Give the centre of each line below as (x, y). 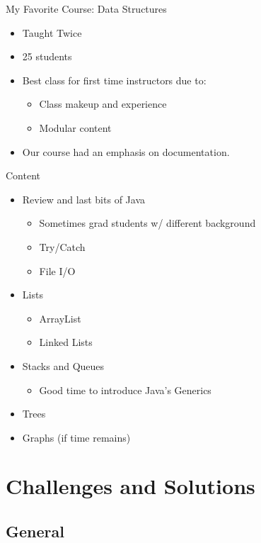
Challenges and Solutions (130, 486)
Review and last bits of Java (83, 199)
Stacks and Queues (63, 365)
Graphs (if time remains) (76, 437)
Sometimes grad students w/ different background (147, 223)
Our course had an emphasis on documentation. (126, 151)
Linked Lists (66, 342)
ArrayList (60, 318)
